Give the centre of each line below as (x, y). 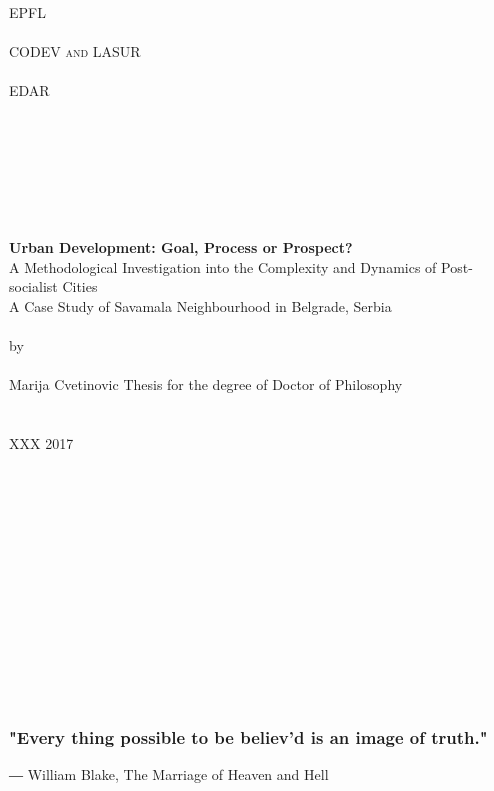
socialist (33, 286)
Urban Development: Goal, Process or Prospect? (181, 247)
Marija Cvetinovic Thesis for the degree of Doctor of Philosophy (206, 384)
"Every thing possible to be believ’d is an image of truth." (248, 736)
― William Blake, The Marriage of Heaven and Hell (169, 774)
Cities (80, 286)
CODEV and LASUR (75, 51)
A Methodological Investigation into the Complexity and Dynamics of (223, 266)
